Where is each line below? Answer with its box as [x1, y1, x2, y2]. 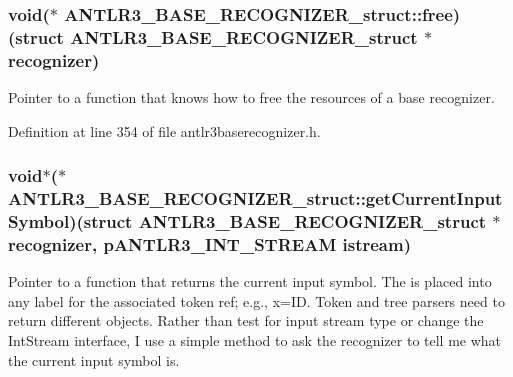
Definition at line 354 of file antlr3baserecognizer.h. [8, 120, 321, 141]
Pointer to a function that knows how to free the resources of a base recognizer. [8, 87, 495, 108]
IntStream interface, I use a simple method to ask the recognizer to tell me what [8, 330, 502, 351]
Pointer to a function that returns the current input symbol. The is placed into [8, 271, 492, 292]
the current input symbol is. [8, 349, 180, 370]
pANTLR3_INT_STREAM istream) [103, 231, 411, 256]
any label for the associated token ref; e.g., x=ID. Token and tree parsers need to [8, 290, 505, 311]
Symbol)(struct [8, 209, 133, 234]
